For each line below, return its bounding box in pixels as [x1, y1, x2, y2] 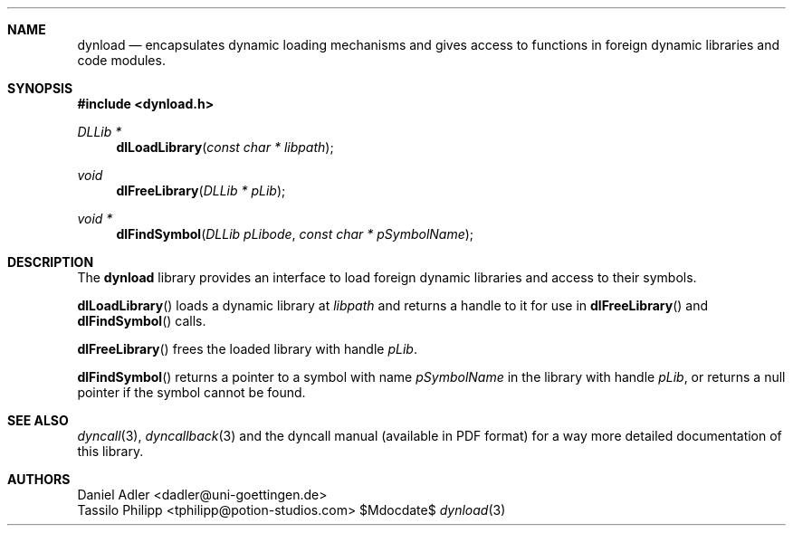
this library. [77, 443, 144, 459]
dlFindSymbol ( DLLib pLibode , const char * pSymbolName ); [116, 226, 474, 242]
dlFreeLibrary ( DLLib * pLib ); [116, 183, 286, 198]
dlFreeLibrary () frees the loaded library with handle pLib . [77, 341, 417, 357]
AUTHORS [7, 471, 71, 487]
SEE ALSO [7, 413, 69, 428]
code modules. [77, 52, 166, 68]
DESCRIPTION [7, 254, 94, 270]
